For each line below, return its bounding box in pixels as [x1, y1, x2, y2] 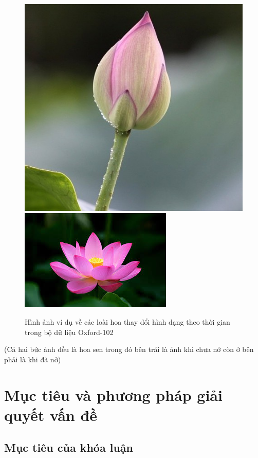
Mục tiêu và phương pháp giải [4, 384, 223, 405]
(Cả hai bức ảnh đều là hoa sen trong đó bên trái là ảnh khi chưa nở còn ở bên [4, 344, 254, 355]
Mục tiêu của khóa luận [4, 439, 133, 455]
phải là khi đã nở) [4, 354, 61, 364]
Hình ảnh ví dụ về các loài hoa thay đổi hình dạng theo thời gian [25, 316, 230, 327]
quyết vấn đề [4, 404, 98, 425]
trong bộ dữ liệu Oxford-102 [25, 326, 114, 337]
